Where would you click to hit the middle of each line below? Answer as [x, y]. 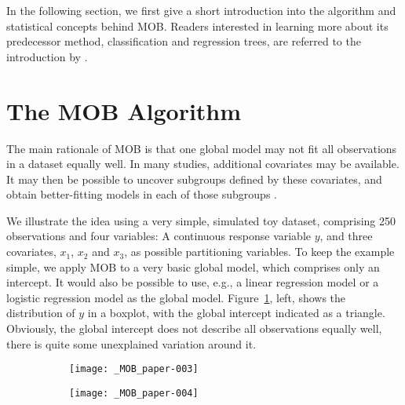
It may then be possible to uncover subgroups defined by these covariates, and [194, 179]
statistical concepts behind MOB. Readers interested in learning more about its [197, 26]
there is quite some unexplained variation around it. [131, 343]
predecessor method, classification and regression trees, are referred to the [184, 41]
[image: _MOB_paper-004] [134, 393]
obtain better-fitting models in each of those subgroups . [142, 194]
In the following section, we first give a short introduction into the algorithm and [201, 10]
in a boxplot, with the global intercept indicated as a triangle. [236, 313]
